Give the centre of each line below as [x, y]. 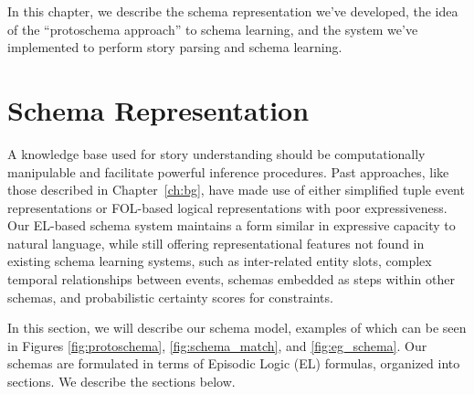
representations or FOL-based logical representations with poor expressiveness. [227, 207]
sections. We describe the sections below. [121, 382]
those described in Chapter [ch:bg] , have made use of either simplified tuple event [236, 190]
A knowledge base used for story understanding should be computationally [216, 153]
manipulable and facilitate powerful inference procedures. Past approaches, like [228, 171]
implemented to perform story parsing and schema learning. [175, 47]
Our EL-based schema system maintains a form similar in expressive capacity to [232, 225]
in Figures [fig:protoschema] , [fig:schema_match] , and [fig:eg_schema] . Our [217, 345]
